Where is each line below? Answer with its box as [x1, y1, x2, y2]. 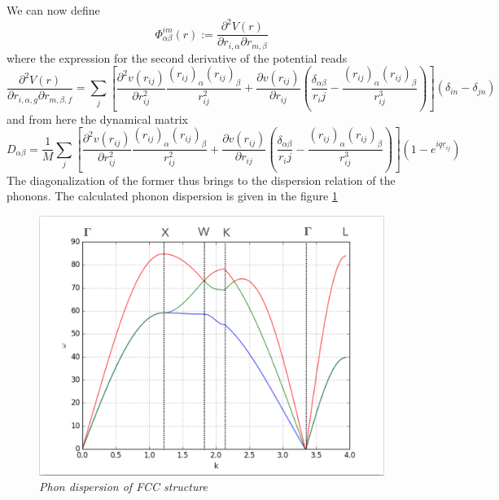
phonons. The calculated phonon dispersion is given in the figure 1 [7, 187, 338, 204]
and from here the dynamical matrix [7, 110, 188, 127]
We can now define [7, 2, 100, 18]
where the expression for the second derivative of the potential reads [7, 49, 348, 66]
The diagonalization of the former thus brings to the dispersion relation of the [7, 171, 396, 188]
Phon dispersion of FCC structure [39, 478, 208, 495]
